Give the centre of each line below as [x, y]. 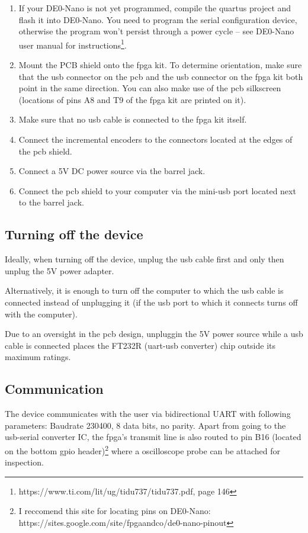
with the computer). [41, 314]
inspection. [24, 462]
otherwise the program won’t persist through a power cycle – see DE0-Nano [156, 31]
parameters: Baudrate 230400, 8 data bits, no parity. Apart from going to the [145, 425]
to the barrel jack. [51, 202]
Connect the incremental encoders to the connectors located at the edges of [155, 139]
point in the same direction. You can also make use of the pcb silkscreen [150, 88]
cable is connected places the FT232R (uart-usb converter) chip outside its [140, 345]
